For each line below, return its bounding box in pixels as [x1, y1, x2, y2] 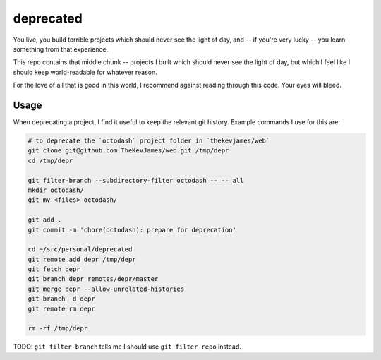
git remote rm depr [28, 304, 95, 313]
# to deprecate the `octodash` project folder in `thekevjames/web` [28, 137, 270, 145]
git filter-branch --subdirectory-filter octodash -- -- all [28, 176, 244, 184]
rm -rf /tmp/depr [28, 325, 88, 332]
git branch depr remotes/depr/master [28, 275, 159, 283]
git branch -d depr [28, 295, 95, 303]
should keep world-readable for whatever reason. [13, 68, 158, 76]
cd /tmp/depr [28, 156, 73, 164]
